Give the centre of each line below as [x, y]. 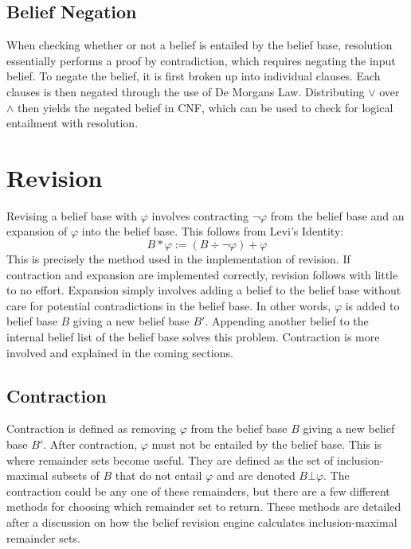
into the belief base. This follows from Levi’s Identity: [213, 231]
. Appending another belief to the [287, 321]
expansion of [37, 231]
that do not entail [159, 475]
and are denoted [256, 475]
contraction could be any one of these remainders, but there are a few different [198, 491]
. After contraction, [90, 444]
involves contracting [200, 215]
